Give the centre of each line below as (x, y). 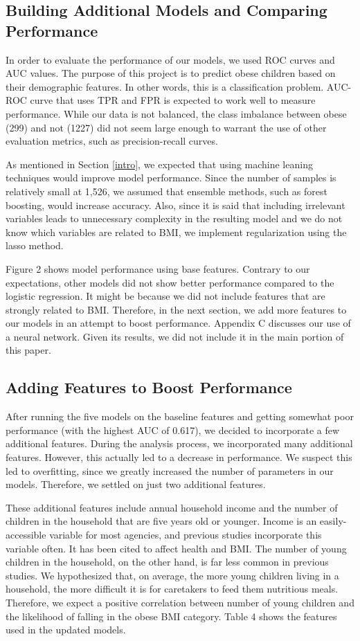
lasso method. (35, 245)
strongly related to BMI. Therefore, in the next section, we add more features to (176, 309)
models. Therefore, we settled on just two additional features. (136, 484)
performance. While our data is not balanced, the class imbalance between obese (176, 113)
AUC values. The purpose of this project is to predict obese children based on (171, 73)
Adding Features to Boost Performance (149, 387)
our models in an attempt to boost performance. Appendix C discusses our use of (178, 323)
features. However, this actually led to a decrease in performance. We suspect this (179, 457)
